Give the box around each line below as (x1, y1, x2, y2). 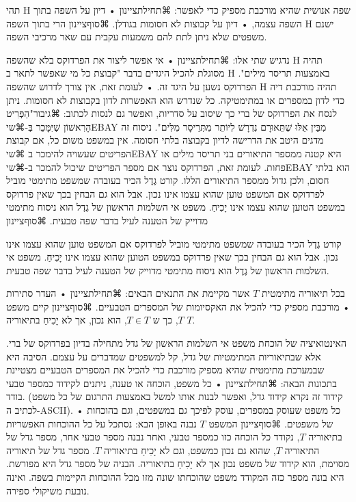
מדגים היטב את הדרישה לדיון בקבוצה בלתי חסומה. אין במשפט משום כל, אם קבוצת (6, 133, 324, 147)
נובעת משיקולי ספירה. (6, 483, 90, 497)
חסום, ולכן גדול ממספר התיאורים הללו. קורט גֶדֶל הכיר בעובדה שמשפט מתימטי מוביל (6, 173, 329, 187)
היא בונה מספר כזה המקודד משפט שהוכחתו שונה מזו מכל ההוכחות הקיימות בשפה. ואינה (6, 470, 344, 484)
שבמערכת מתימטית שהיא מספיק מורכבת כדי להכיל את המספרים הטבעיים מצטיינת (6, 362, 325, 377)
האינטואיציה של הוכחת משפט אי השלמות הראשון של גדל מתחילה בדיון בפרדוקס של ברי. (6, 336, 347, 350)
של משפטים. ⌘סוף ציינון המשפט (208, 416, 333, 430)
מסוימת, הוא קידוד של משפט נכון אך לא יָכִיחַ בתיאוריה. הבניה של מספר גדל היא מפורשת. (6, 456, 350, 471)
